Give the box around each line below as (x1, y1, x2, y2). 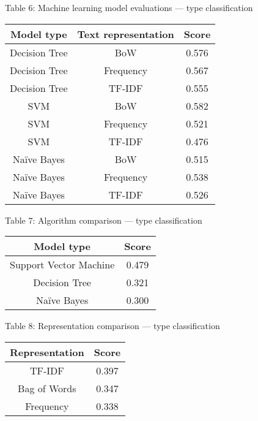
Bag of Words (18, 381, 76, 395)
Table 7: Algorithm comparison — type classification (5, 213, 202, 226)
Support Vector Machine (10, 257, 115, 272)
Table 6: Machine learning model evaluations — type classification (5, 1, 253, 13)
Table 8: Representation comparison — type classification (5, 319, 220, 332)
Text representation (77, 26, 174, 41)
